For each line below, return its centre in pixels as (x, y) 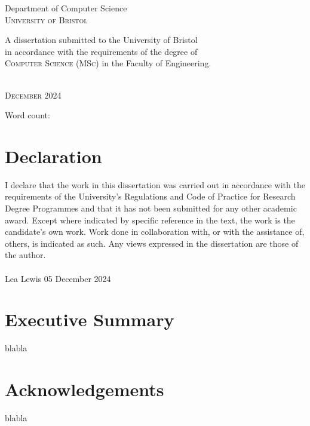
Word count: (27, 115)
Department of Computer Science (66, 8)
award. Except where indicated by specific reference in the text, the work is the (150, 220)
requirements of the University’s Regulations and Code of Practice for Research (150, 196)
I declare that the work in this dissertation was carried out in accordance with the (155, 184)
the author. (25, 255)
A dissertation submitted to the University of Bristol (101, 40)
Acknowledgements (85, 389)
